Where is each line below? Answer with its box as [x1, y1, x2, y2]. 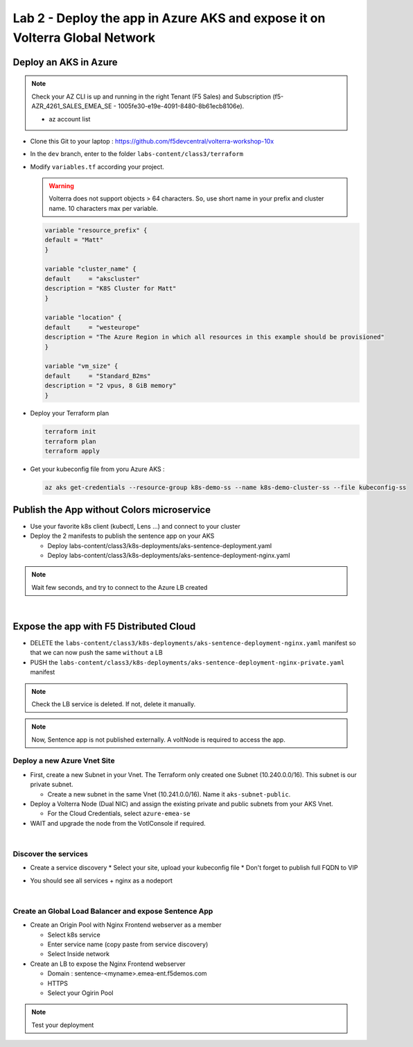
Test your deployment [31, 1021, 94, 1029]
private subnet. [30, 781, 73, 789]
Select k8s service [47, 930, 100, 939]
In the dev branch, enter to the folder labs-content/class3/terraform [30, 150, 244, 158]
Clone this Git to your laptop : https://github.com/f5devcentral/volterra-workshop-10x [30, 137, 274, 145]
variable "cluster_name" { [44, 265, 137, 273]
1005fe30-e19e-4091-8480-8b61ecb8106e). [118, 102, 245, 110]
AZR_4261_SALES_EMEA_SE [31, 102, 112, 110]
